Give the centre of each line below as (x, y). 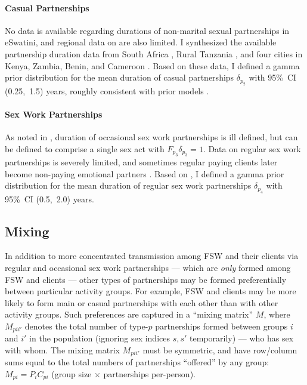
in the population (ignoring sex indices (100, 338)
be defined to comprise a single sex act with (85, 148)
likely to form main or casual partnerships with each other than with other (142, 302)
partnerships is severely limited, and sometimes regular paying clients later (141, 161)
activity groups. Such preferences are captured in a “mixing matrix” (129, 314)
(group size (72, 374)
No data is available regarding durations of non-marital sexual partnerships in (147, 30)
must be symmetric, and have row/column (220, 349)
